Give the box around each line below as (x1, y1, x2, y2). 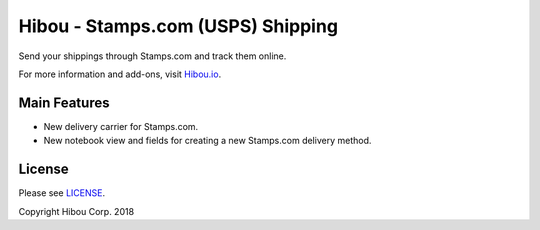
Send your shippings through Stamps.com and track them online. (18, 50, 287, 62)
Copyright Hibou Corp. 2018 (18, 205, 135, 217)
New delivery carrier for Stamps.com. (43, 120, 199, 132)
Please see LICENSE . (18, 187, 105, 199)
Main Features (18, 94, 110, 111)
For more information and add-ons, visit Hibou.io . (18, 68, 222, 80)
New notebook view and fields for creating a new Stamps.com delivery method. (43, 135, 372, 147)
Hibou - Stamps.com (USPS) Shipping (18, 15, 339, 37)
